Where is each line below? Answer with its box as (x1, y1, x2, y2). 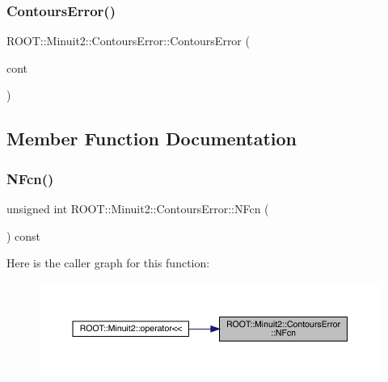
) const (6, 227, 41, 244)
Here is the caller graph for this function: (6, 254, 210, 271)
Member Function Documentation (6, 126, 297, 151)
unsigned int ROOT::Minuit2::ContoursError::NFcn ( (6, 200, 269, 216)
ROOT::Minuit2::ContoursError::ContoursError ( (6, 32, 250, 49)
